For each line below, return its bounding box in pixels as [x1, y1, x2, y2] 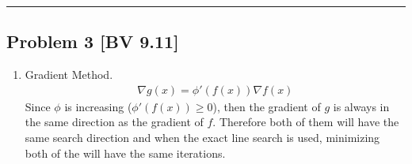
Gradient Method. [25, 66, 113, 83]
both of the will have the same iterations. [25, 144, 226, 161]
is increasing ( [64, 98, 132, 114]
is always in [333, 98, 390, 114]
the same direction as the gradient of [25, 114, 204, 130]
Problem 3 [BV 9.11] [6, 29, 179, 54]
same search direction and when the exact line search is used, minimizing [25, 129, 380, 146]
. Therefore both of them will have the [212, 114, 399, 130]
